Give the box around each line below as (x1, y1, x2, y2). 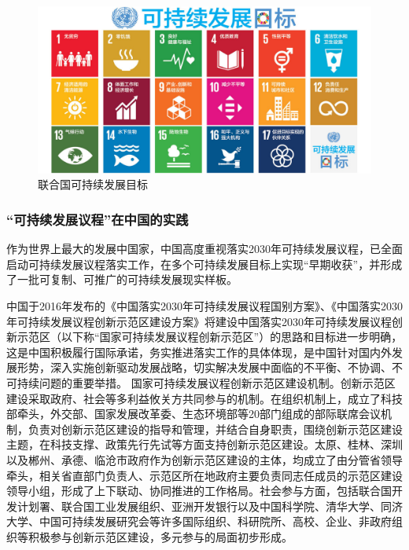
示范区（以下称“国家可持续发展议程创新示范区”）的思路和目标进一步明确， (17, 328, 403, 345)
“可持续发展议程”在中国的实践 (6, 209, 189, 229)
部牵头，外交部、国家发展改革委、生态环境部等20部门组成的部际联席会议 (6, 405, 381, 422)
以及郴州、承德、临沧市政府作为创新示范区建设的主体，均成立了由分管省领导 (6, 451, 403, 467)
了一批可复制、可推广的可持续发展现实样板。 (6, 271, 238, 288)
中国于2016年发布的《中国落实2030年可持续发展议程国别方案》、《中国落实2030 (6, 298, 403, 314)
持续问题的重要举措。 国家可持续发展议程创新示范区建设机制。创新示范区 (17, 374, 396, 390)
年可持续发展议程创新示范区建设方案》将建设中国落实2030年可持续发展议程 (6, 313, 392, 329)
